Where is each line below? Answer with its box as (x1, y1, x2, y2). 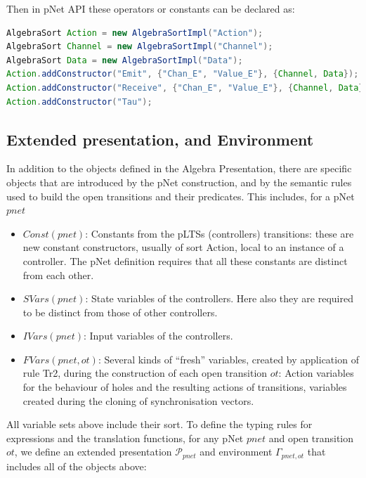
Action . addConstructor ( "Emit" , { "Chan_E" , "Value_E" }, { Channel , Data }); (6, 69, 359, 79)
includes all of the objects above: (6, 458, 147, 473)
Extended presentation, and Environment (6, 128, 314, 150)
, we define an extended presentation (14, 444, 172, 459)
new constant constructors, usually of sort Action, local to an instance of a (22, 240, 344, 254)
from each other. (22, 267, 94, 282)
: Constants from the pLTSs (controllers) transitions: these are (85, 226, 354, 240)
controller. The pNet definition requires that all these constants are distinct (22, 253, 348, 268)
